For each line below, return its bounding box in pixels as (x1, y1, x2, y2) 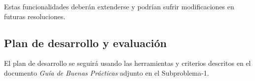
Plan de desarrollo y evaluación (4, 35, 167, 50)
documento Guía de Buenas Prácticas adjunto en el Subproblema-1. (4, 67, 209, 78)
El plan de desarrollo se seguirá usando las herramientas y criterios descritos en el (4, 58, 251, 68)
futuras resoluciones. (4, 11, 66, 21)
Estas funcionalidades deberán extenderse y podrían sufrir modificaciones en (4, 1, 234, 11)
